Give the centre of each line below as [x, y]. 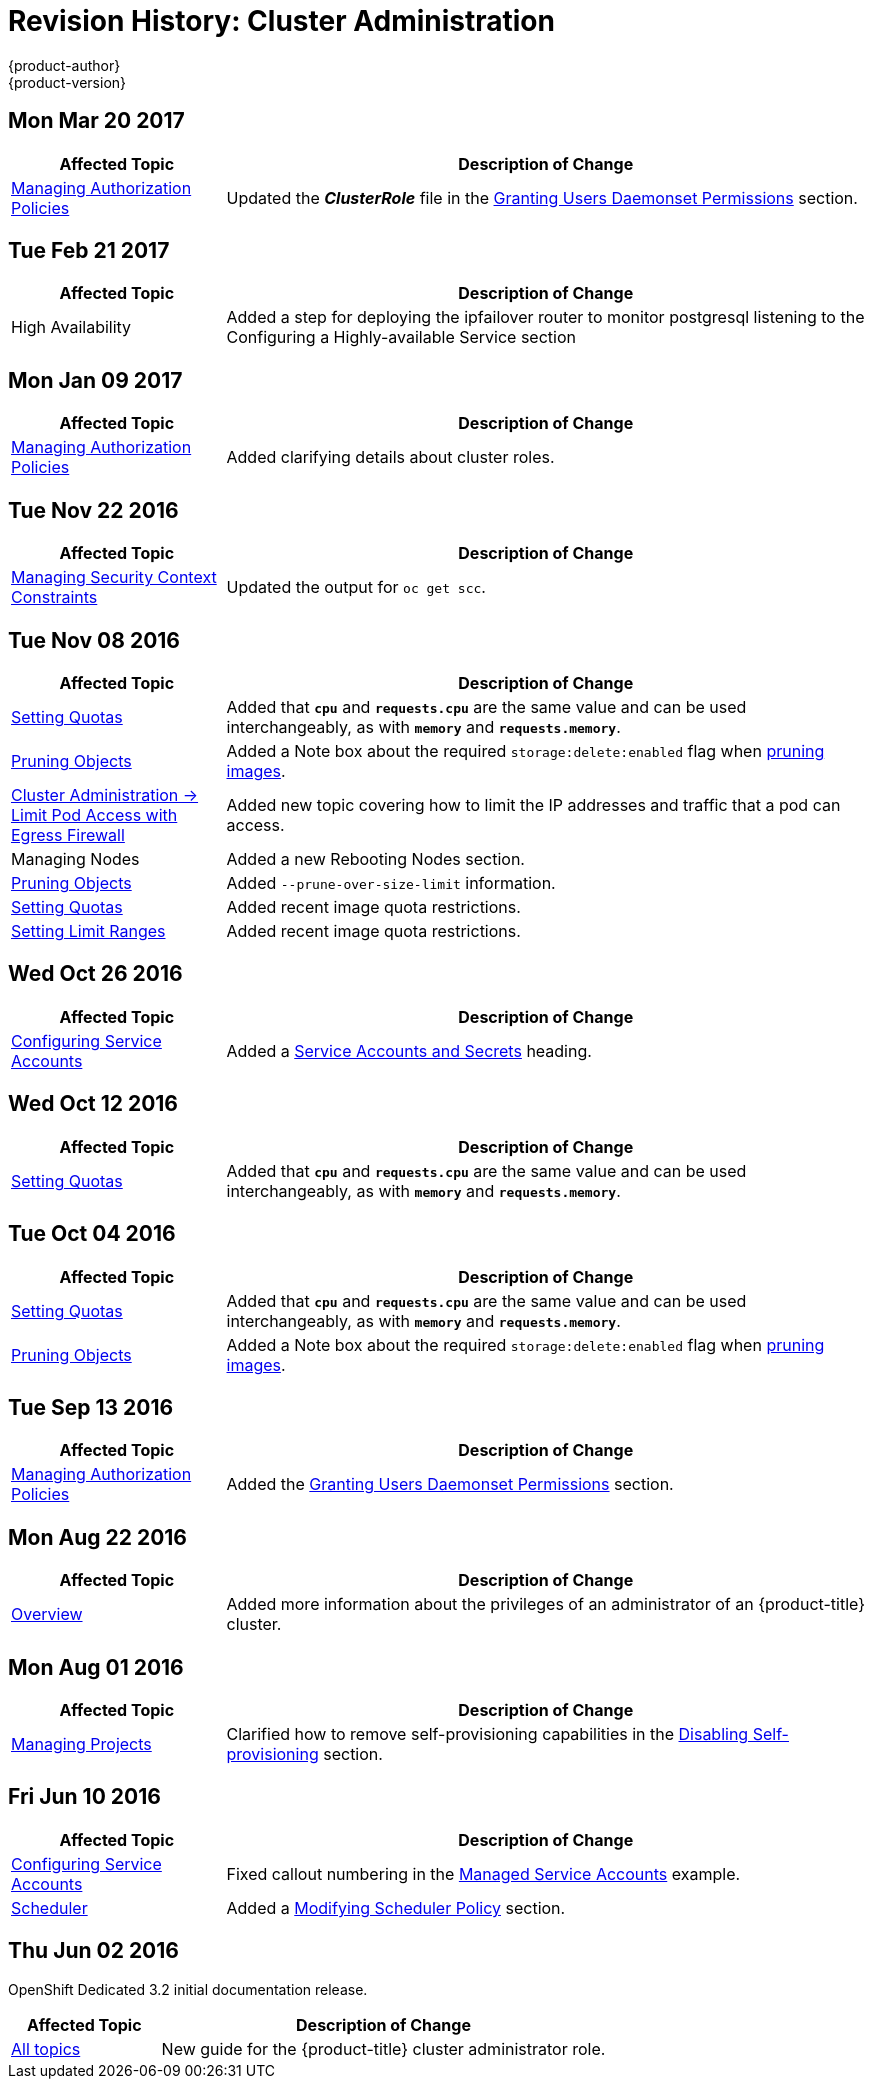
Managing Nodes [75, 858]
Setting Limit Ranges [88, 930]
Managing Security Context [114, 577]
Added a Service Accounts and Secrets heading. [409, 1050]
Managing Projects [81, 1744]
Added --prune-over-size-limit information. [391, 882]
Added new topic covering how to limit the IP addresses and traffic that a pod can [533, 804]
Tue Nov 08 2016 [94, 640]
